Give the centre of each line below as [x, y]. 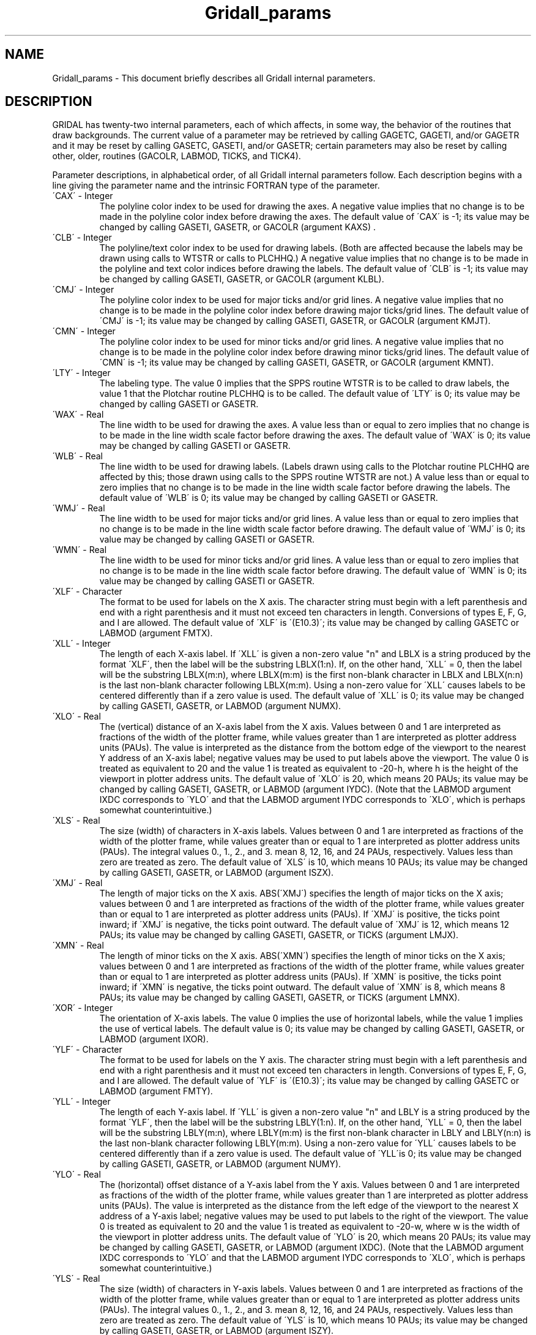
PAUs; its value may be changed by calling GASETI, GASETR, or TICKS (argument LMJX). [279, 935]
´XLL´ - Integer [81, 644]
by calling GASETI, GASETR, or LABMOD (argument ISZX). [217, 873]
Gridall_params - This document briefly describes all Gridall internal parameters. [214, 78]
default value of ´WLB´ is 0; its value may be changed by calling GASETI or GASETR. [269, 498]
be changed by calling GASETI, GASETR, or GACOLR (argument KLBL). [242, 279]
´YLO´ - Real [76, 1175]
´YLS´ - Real [76, 1279]
